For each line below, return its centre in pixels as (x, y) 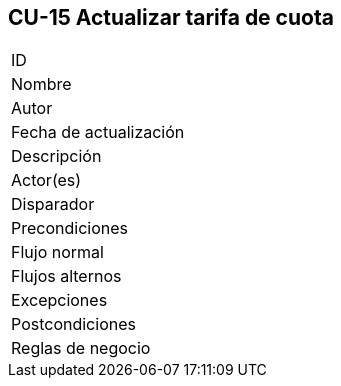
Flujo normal (57, 252)
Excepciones (59, 300)
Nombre (41, 84)
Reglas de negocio (81, 348)
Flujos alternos (66, 276)
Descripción (56, 156)
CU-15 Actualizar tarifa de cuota (171, 17)
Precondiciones (69, 228)
